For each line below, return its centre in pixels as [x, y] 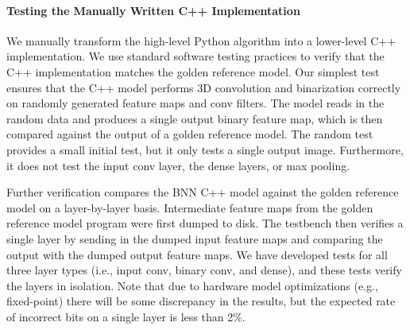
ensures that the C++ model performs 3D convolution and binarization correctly [204, 87]
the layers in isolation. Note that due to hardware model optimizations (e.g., [192, 285]
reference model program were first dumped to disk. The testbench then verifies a [205, 223]
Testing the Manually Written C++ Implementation [153, 10]
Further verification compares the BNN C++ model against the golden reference [203, 192]
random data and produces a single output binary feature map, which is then [195, 118]
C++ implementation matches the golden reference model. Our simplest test [193, 71]
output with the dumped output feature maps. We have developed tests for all [197, 254]
